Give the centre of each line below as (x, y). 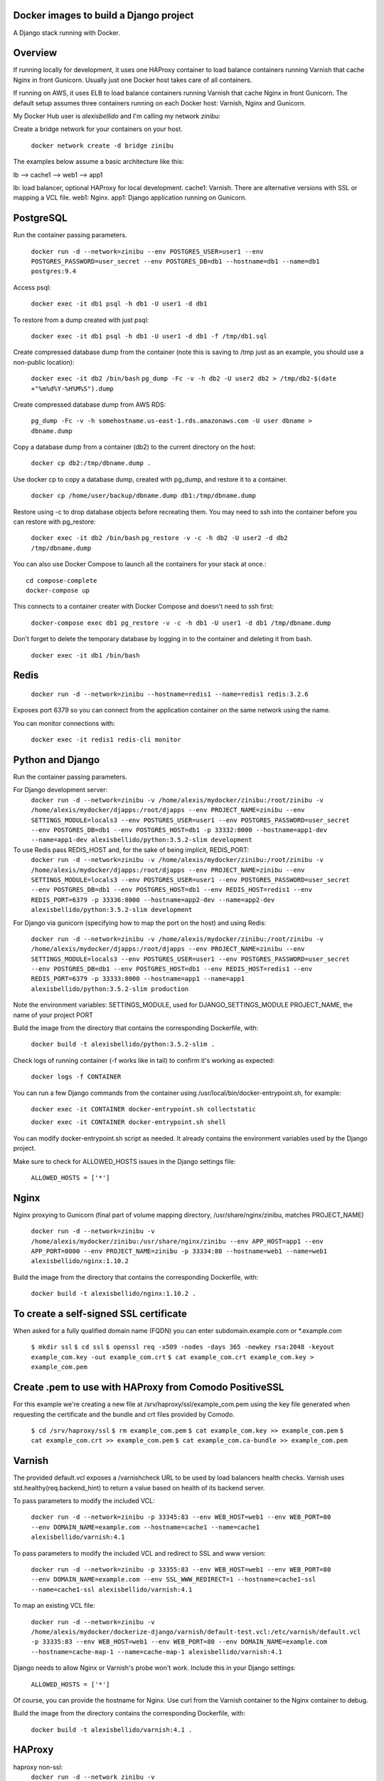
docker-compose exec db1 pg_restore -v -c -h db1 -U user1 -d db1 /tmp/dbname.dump (181, 623)
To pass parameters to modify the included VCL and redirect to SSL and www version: (139, 1553)
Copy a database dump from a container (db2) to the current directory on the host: (134, 447)
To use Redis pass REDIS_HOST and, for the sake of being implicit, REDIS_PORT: (131, 850)
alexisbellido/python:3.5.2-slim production (110, 989)
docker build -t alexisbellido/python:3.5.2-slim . (123, 1044)
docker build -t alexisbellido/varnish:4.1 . (112, 1730)
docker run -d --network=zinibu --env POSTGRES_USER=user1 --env (147, 251)
